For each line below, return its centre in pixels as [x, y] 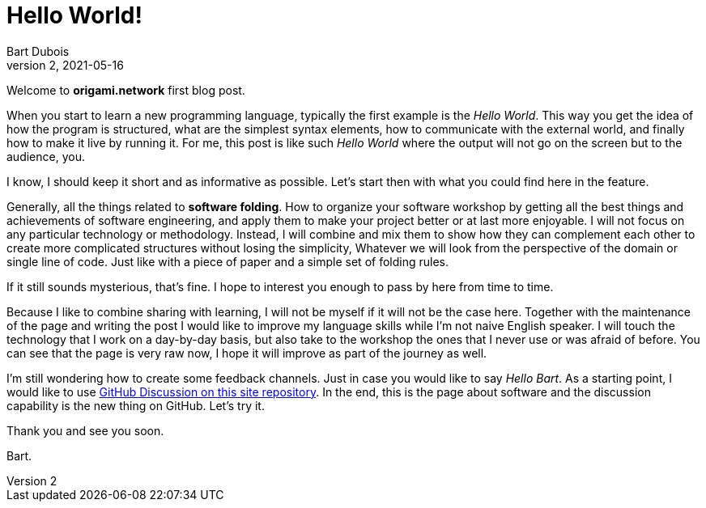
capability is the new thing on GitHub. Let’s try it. [136, 405]
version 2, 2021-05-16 [65, 65]
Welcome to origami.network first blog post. [126, 90]
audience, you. [46, 156]
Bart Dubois [38, 51]
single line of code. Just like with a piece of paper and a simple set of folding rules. [228, 261]
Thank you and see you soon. [85, 430]
